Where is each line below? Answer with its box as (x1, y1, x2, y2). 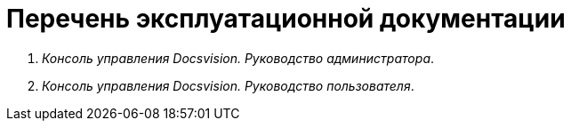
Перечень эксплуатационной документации (6, 4, 566, 34)
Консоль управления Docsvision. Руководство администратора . (42, 50, 435, 66)
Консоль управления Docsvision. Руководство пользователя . (42, 77, 414, 93)
